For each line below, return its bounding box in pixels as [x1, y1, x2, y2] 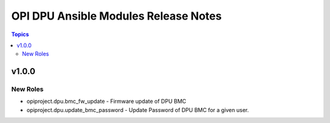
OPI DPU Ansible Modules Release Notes [11, 9, 222, 23]
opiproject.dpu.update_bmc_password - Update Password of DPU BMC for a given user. [26, 106, 249, 113]
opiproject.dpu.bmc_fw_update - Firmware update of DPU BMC [26, 98, 186, 105]
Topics [11, 31, 29, 38]
